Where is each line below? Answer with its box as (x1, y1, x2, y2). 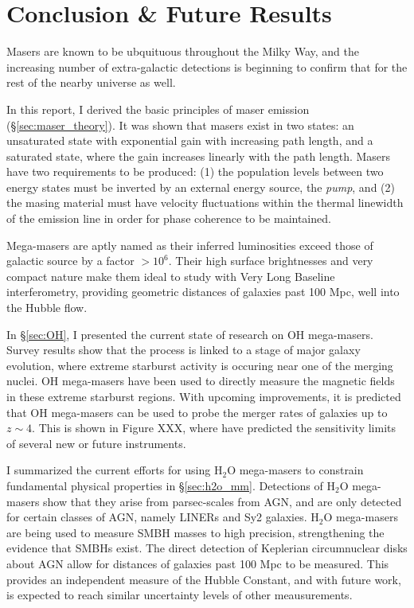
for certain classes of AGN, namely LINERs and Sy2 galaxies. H (6, 509, 319, 525)
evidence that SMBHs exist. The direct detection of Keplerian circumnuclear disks (6, 540, 408, 556)
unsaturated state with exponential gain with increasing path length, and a (6, 132, 373, 149)
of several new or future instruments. (6, 435, 186, 451)
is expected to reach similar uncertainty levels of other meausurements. (6, 587, 353, 603)
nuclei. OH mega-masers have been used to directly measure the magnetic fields (6, 372, 395, 389)
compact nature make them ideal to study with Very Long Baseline (6, 267, 335, 284)
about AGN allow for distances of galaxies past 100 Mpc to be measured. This (6, 555, 389, 571)
